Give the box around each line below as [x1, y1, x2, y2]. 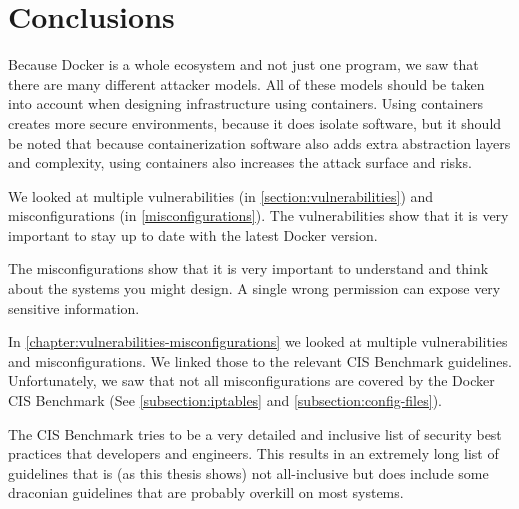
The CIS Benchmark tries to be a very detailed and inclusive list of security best [8, 423, 502, 444]
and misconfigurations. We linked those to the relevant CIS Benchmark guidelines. [8, 350, 512, 371]
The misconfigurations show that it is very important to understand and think [8, 258, 489, 279]
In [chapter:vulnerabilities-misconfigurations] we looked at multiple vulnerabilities [8, 331, 508, 352]
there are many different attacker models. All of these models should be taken [8, 73, 485, 94]
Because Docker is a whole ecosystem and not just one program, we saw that [8, 54, 479, 75]
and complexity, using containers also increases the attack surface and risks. [8, 152, 472, 173]
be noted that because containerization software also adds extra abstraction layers [8, 132, 511, 153]
